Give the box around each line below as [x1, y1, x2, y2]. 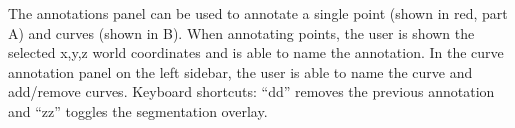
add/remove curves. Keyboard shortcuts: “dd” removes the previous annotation [8, 81, 495, 102]
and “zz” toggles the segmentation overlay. [8, 100, 268, 121]
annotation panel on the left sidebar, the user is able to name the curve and [8, 61, 473, 82]
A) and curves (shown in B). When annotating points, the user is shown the [8, 22, 475, 43]
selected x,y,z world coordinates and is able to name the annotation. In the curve [8, 42, 504, 63]
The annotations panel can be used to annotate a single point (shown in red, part [8, 3, 508, 23]
